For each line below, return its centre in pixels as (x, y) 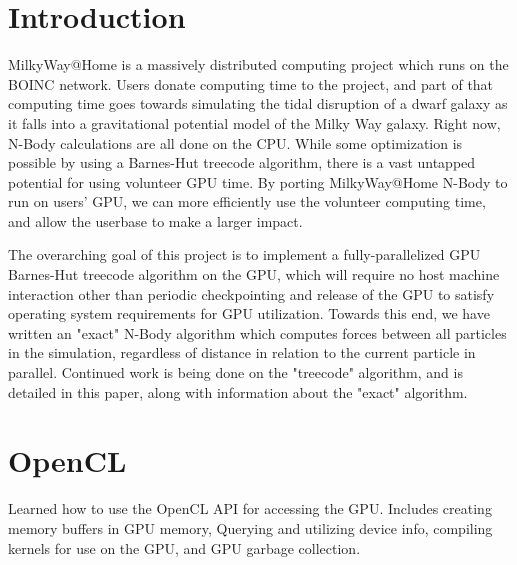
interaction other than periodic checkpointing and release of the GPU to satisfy (251, 293)
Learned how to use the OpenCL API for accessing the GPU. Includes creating (250, 508)
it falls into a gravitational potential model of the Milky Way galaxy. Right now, (254, 122)
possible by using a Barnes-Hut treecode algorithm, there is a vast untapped (242, 162)
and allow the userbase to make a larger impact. (155, 220)
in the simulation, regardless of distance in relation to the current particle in (242, 352)
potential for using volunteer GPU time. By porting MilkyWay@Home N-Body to (258, 181)
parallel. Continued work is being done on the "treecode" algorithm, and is (235, 372)
